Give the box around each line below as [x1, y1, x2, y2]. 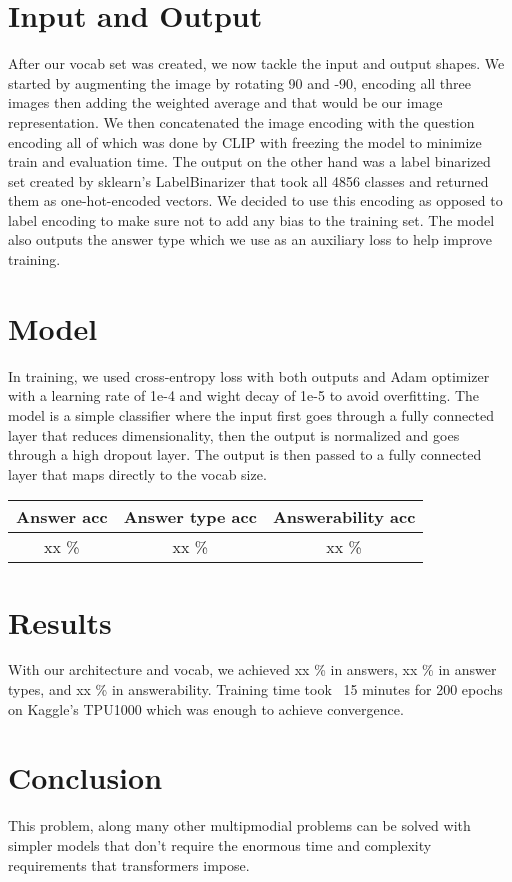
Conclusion [8, 757, 163, 798]
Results [8, 601, 112, 642]
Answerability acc [272, 505, 416, 529]
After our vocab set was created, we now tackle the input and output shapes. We [8, 53, 505, 74]
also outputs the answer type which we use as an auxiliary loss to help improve [8, 229, 493, 250]
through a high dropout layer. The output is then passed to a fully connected [8, 444, 482, 465]
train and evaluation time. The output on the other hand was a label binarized [8, 151, 491, 172]
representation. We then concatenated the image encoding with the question [8, 111, 475, 132]
